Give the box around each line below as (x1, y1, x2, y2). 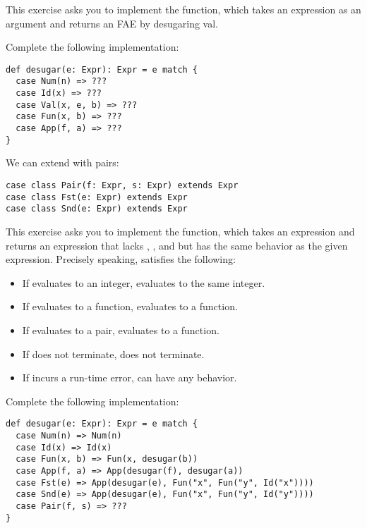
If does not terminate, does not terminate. (22, 346, 205, 361)
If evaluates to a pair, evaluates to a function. (22, 322, 219, 337)
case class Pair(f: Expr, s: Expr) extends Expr (6, 180, 239, 190)
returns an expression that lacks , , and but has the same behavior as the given (6, 238, 348, 252)
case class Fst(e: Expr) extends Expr (6, 192, 188, 202)
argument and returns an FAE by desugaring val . (6, 16, 218, 30)
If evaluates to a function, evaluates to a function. (22, 299, 238, 314)
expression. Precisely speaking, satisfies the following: (6, 252, 236, 266)
